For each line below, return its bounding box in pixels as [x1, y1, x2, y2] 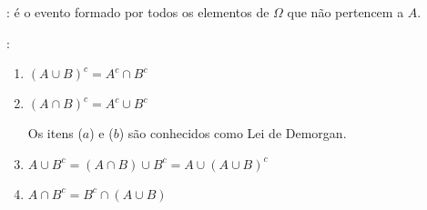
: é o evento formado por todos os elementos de [6, 3, 269, 21]
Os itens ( [27, 124, 83, 143]
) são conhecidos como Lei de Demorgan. [118, 124, 347, 143]
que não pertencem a [287, 3, 404, 21]
